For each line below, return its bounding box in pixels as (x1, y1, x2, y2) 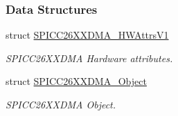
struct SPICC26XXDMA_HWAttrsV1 (6, 28, 169, 42)
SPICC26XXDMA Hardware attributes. (6, 50, 173, 65)
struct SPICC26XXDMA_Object (6, 74, 147, 88)
